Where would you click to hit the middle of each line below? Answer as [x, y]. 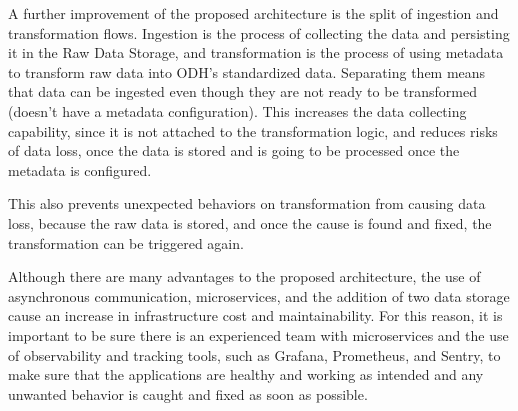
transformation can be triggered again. [126, 242]
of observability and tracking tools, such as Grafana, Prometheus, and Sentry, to [254, 354]
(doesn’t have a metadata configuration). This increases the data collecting [237, 110]
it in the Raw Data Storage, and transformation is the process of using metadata [256, 52]
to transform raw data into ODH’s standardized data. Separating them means [247, 71]
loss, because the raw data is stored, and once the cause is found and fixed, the [250, 222]
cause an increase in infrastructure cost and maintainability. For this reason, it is [255, 315]
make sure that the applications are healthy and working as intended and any [246, 374]
